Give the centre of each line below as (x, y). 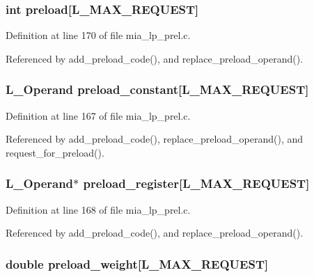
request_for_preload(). (55, 152)
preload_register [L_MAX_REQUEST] (196, 183)
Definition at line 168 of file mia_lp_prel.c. (98, 209)
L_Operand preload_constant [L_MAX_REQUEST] (157, 89)
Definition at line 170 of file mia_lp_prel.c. (98, 35)
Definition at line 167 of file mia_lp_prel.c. (98, 115)
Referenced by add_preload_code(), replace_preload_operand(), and (155, 139)
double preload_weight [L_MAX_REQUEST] (137, 263)
